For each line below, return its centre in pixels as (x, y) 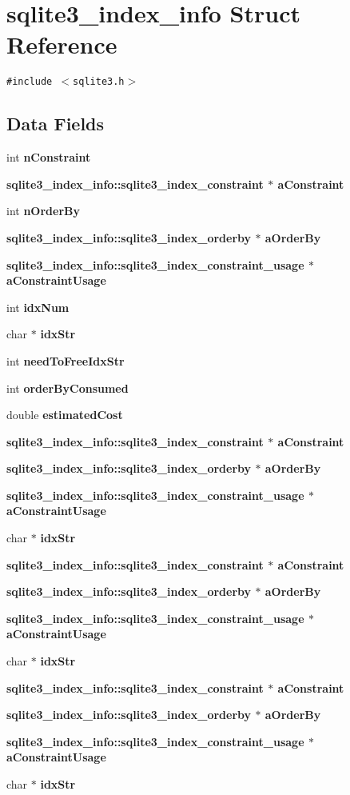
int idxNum (38, 307)
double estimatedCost (65, 415)
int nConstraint (49, 157)
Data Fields (56, 124)
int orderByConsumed (68, 388)
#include (30, 82)
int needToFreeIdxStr (66, 360)
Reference (62, 44)
